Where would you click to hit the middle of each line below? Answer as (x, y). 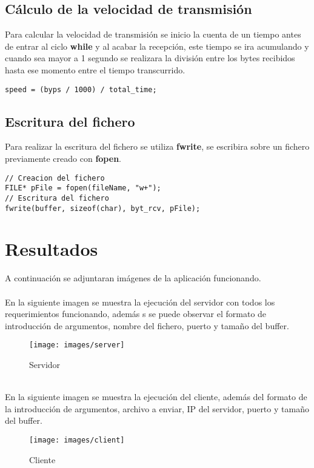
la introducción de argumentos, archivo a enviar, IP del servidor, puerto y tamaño (157, 408)
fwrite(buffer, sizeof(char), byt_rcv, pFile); (103, 208)
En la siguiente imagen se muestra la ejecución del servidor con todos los (140, 302)
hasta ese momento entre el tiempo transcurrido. (95, 69)
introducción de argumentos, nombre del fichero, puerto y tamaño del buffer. (147, 325)
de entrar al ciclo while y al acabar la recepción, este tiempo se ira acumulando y (157, 46)
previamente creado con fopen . (63, 159)
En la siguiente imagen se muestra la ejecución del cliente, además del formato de (156, 397)
